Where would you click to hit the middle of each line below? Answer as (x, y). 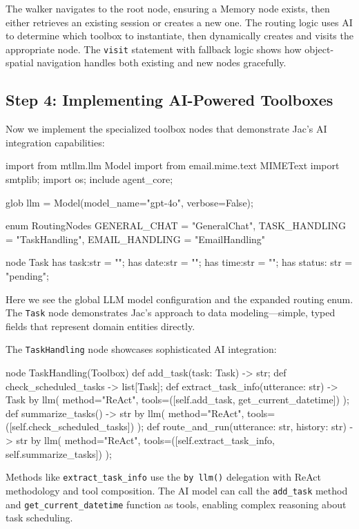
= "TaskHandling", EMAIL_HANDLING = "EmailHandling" (136, 239)
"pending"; (27, 275)
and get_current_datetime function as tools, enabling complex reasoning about (176, 504)
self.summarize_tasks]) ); (59, 453)
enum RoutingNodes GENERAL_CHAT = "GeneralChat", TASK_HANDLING (176, 225)
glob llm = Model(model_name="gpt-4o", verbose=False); (129, 202)
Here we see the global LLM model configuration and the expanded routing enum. (179, 299)
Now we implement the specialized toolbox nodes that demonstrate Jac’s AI (166, 129)
